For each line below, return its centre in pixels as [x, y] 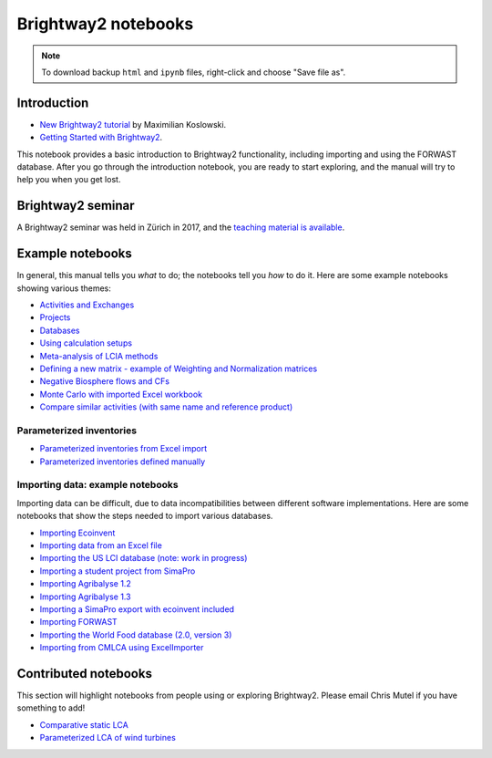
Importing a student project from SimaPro [118, 571]
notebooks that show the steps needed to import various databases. [145, 516]
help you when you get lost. [69, 180]
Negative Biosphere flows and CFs [105, 381]
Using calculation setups [86, 343]
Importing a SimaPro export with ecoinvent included [137, 609]
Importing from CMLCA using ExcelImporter [122, 648]
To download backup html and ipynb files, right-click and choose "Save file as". [194, 72]
